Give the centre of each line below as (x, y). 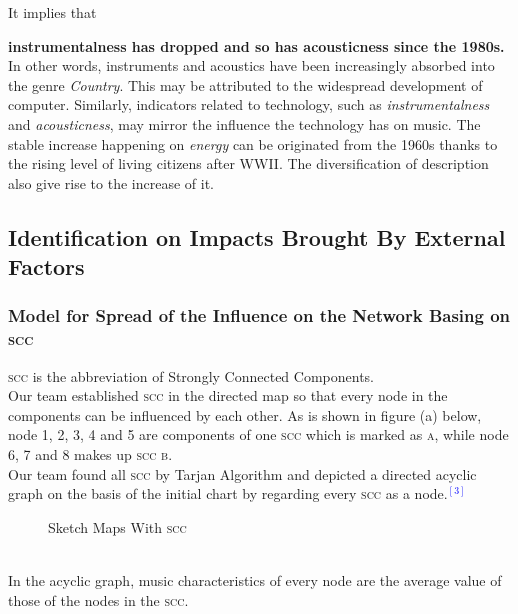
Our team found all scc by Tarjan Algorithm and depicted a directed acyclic (242, 473)
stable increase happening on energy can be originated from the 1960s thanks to (253, 143)
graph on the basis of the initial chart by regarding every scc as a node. (228, 493)
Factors (46, 266)
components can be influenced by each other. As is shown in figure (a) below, (245, 414)
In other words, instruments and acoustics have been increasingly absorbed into (251, 65)
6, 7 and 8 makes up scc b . (90, 454)
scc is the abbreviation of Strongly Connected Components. (191, 375)
